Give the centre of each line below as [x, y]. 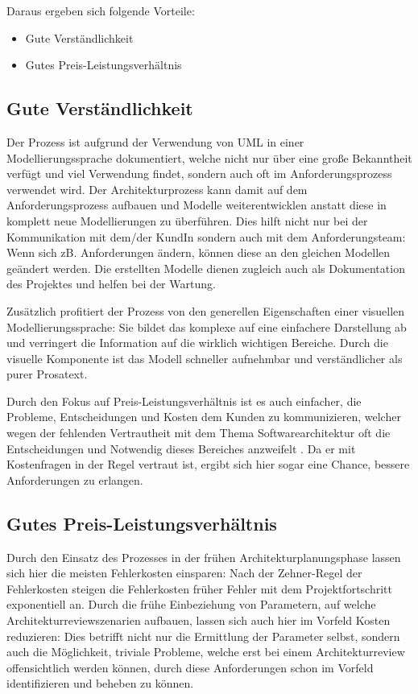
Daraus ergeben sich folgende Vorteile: [101, 10]
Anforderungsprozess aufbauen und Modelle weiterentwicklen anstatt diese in [197, 205]
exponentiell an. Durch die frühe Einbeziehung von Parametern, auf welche [191, 604]
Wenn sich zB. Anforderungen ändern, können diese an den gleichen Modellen [199, 252]
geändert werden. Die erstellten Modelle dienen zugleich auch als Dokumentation [206, 268]
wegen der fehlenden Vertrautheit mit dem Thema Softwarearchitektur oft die [199, 433]
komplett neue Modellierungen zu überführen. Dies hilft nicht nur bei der [187, 220]
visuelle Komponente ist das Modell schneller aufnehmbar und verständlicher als [205, 358]
